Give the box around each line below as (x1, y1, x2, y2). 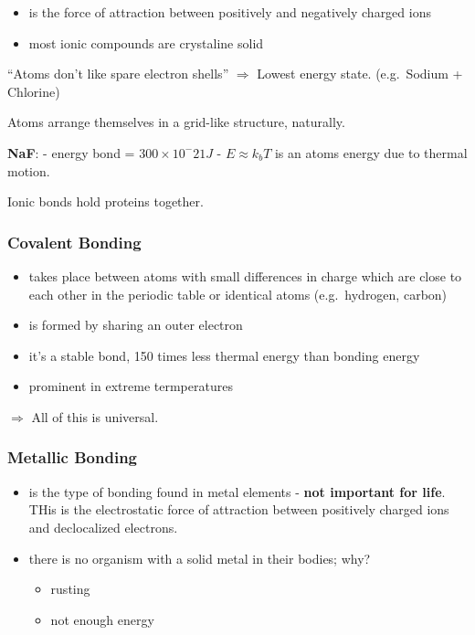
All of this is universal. (31, 407, 159, 426)
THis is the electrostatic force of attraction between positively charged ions (28, 500, 449, 519)
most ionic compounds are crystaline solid (28, 33, 264, 52)
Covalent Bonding (7, 230, 142, 253)
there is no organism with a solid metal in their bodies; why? (28, 548, 371, 567)
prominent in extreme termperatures (28, 376, 233, 396)
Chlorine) (7, 81, 60, 101)
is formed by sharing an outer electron (28, 315, 243, 334)
